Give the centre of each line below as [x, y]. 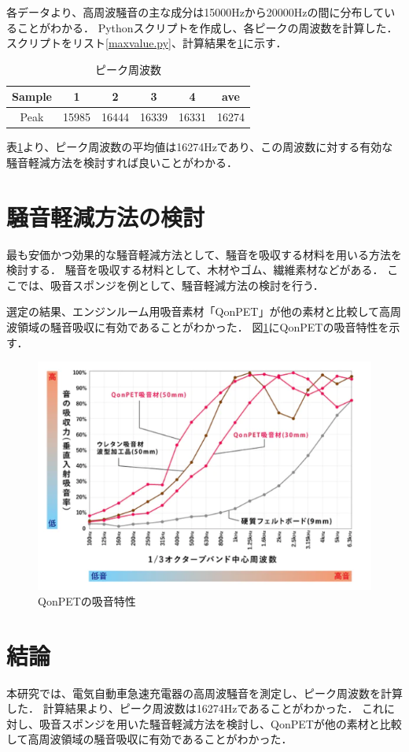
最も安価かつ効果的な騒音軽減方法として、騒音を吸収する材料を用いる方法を [204, 254]
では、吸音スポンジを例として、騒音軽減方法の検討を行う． [170, 285]
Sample [32, 96]
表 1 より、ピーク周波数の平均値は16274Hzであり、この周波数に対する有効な [200, 147]
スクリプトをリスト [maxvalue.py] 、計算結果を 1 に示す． [147, 43]
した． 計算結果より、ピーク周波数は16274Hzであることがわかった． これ [195, 708]
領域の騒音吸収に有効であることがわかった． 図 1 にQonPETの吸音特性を [203, 327]
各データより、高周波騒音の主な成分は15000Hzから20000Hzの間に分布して [195, 12]
